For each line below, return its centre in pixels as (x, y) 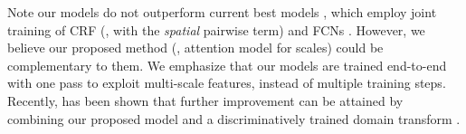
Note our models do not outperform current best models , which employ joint (222, 12)
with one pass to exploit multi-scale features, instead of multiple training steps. (227, 83)
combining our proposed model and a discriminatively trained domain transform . (234, 118)
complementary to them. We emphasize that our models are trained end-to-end (227, 65)
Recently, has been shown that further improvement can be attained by (205, 100)
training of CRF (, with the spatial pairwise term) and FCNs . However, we (216, 29)
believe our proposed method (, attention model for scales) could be (195, 48)
